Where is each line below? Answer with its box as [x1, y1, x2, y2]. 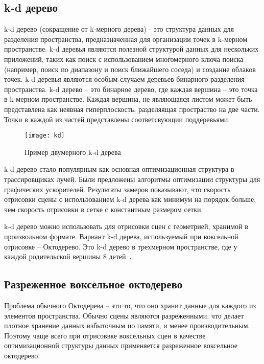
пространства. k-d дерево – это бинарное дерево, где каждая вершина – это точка [4, 83, 258, 94]
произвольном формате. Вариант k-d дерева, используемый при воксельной [4, 231, 238, 241]
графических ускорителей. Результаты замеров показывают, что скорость [4, 184, 231, 194]
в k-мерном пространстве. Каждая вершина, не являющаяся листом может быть [4, 94, 252, 104]
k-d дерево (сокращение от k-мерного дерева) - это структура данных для [4, 24, 234, 34]
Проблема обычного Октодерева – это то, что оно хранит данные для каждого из [4, 300, 256, 310]
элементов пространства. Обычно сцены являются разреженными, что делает [4, 310, 244, 321]
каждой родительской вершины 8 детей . [4, 251, 132, 262]
